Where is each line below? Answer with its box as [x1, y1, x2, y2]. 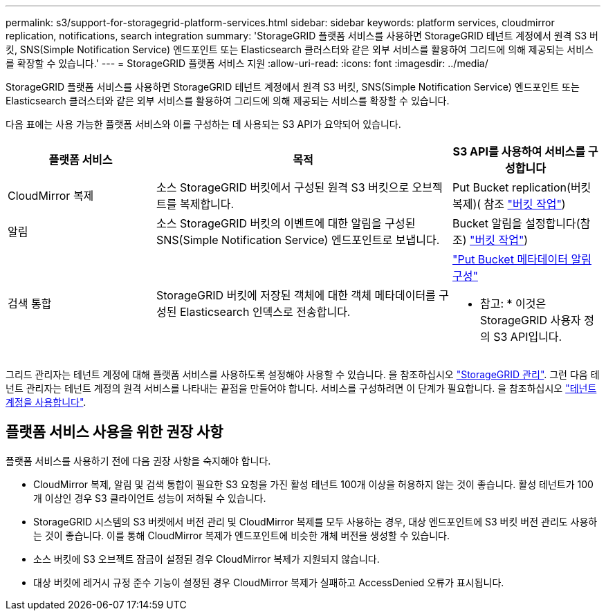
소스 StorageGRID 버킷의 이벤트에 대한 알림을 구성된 [156, 216, 416, 230]
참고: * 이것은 [480, 297, 547, 310]
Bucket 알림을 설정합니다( [452, 216, 580, 230]
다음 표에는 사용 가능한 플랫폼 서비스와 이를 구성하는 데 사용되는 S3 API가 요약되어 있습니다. [6, 118, 401, 130]
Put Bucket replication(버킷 [452, 180, 591, 194]
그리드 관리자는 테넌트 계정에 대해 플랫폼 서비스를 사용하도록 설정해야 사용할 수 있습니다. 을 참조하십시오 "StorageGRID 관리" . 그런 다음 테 [6, 368, 600, 380]
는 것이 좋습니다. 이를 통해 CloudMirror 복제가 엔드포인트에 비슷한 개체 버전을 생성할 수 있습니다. [33, 529, 450, 541]
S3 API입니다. [493, 330, 562, 344]
